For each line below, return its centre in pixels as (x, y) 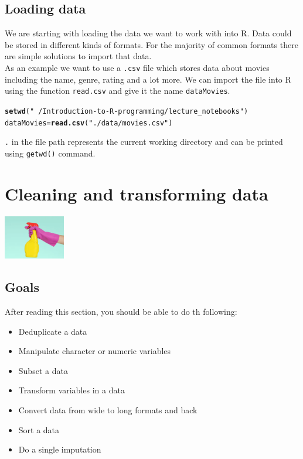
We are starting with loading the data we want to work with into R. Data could (148, 33)
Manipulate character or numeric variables (95, 351)
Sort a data (39, 429)
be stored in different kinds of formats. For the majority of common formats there (151, 44)
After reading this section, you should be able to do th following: (121, 311)
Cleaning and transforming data (137, 193)
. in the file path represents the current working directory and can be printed (144, 142)
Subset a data (43, 370)
